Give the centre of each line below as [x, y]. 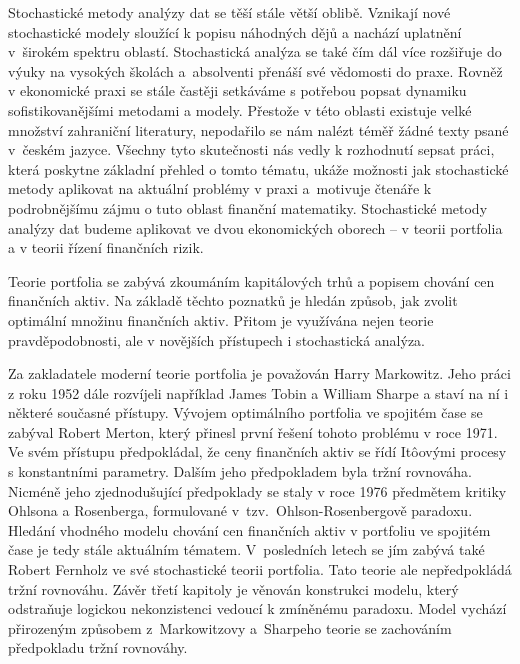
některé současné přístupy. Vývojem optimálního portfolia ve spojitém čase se [245, 412]
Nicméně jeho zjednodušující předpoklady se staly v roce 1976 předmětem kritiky [257, 490]
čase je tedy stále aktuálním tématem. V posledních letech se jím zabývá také [246, 549]
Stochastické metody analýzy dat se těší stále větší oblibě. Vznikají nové [229, 12]
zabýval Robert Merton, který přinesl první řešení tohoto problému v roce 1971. [253, 431]
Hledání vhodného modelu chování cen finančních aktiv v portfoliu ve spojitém [249, 529]
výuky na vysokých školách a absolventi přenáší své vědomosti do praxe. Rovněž [255, 70]
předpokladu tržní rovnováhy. [98, 647]
